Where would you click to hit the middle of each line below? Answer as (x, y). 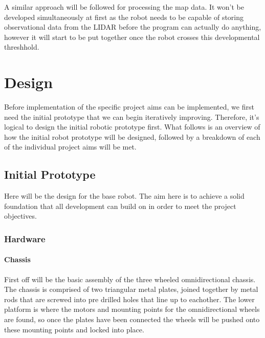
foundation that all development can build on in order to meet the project (120, 206)
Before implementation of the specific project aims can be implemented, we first (129, 107)
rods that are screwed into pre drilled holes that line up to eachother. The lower (129, 299)
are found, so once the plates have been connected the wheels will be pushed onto (132, 319)
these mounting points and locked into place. (74, 329)
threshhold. (22, 47)
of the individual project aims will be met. (70, 147)
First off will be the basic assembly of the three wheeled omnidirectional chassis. (130, 279)
